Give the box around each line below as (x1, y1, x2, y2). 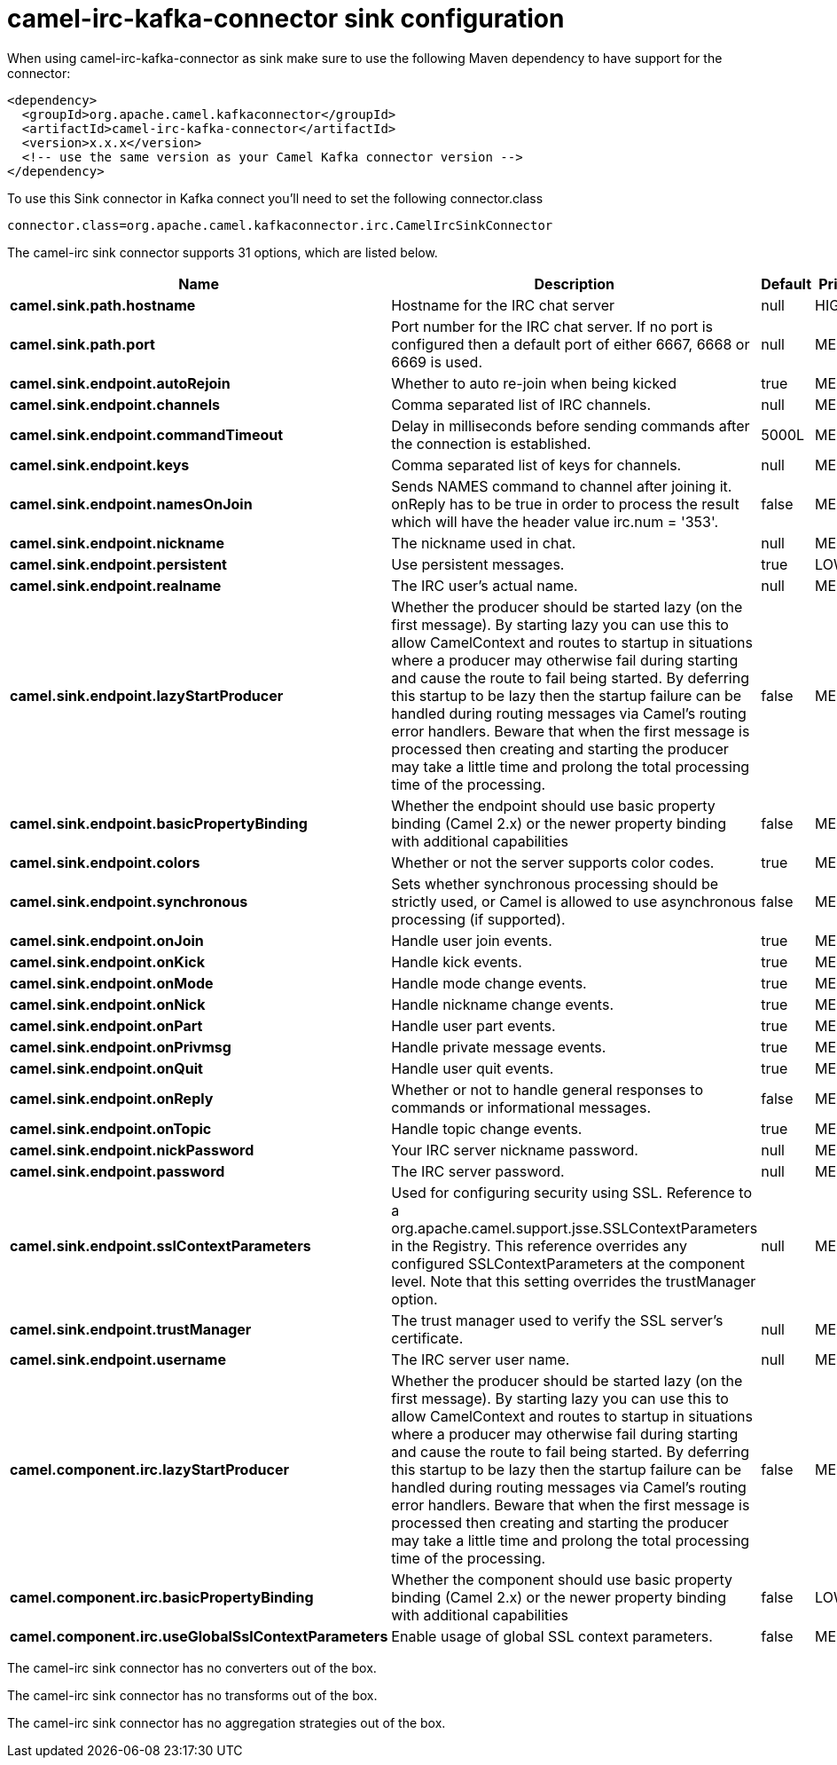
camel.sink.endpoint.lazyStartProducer (10, 686, 284, 705)
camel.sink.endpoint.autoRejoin (10, 374, 231, 392)
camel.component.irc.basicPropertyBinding (10, 1588, 314, 1606)
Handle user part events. (391, 1016, 556, 1035)
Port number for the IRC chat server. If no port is (391, 317, 714, 335)
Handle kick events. (391, 952, 522, 971)
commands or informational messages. (391, 1098, 651, 1116)
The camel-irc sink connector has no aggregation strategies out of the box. (7, 1714, 446, 1730)
